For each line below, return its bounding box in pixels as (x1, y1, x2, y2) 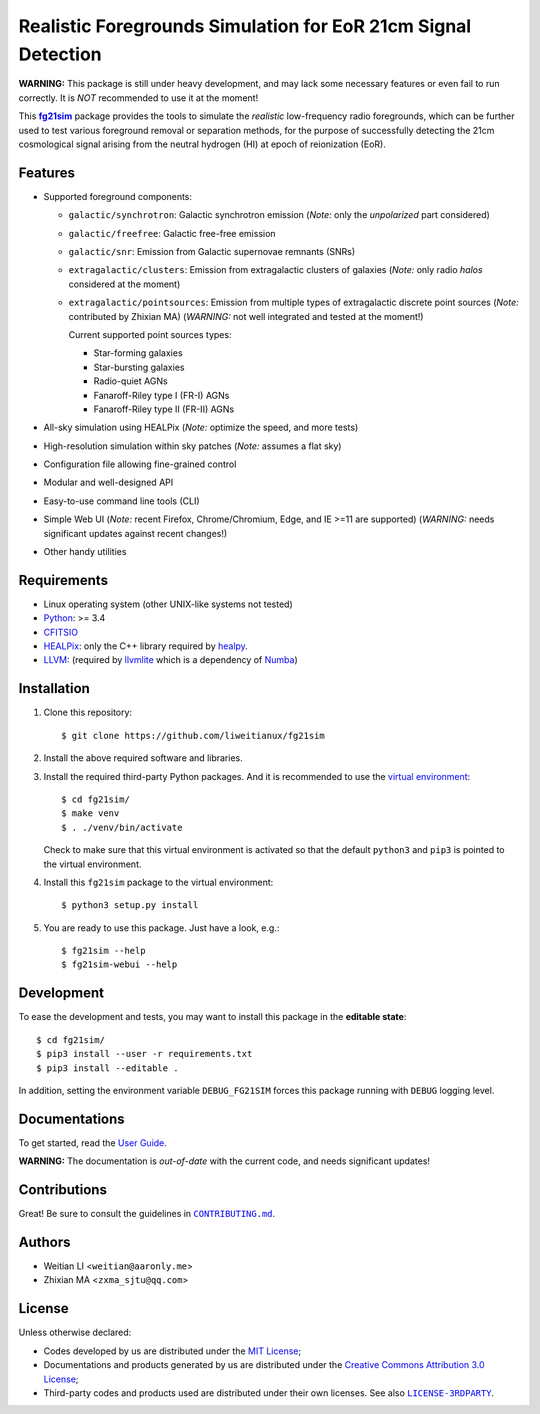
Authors (18, 1233, 71, 1250)
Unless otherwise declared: (18, 1326, 132, 1339)
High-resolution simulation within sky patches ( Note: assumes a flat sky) (43, 440, 342, 452)
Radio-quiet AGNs (93, 375, 169, 387)
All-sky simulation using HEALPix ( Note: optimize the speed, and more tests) (43, 421, 359, 434)
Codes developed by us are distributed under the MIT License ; (43, 1345, 302, 1357)
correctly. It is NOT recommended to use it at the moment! (18, 91, 259, 104)
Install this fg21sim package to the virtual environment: (43, 876, 274, 888)
